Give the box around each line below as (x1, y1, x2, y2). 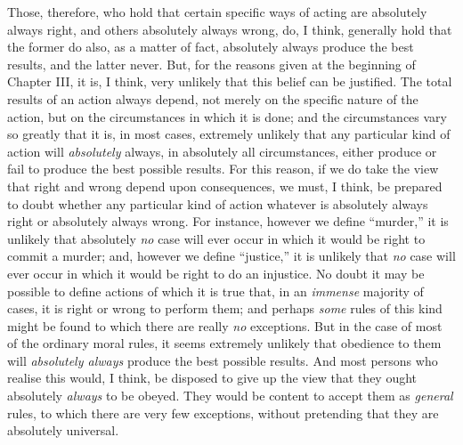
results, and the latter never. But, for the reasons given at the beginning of (7, 54, 416, 73)
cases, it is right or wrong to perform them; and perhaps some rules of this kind (7, 299, 443, 318)
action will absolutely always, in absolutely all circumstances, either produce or (7, 142, 437, 160)
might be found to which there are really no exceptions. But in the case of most (7, 316, 443, 335)
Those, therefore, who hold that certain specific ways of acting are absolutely (7, 3, 427, 20)
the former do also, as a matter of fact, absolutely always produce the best (7, 37, 414, 56)
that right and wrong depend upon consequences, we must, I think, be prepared (7, 176, 443, 195)
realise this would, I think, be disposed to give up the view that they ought (7, 368, 418, 387)
